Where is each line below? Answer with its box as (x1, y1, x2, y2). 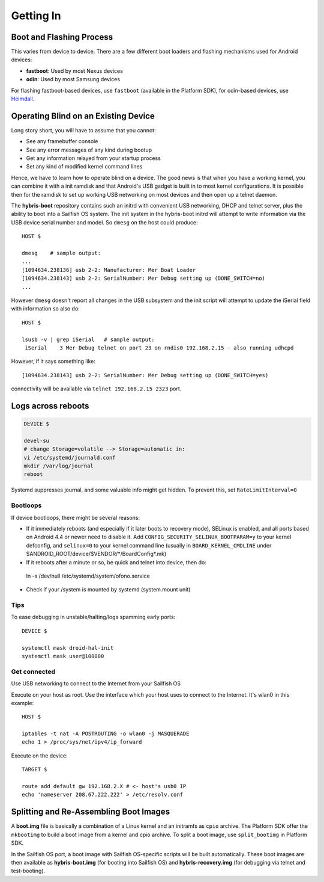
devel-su (23, 437, 50, 444)
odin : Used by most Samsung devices (26, 76, 120, 83)
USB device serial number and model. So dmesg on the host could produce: (11, 218, 198, 226)
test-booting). (11, 867, 46, 875)
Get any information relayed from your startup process (26, 155, 161, 162)
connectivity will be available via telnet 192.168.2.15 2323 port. (11, 385, 182, 392)
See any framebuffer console (26, 138, 98, 145)
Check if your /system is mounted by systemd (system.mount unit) (26, 586, 191, 593)
